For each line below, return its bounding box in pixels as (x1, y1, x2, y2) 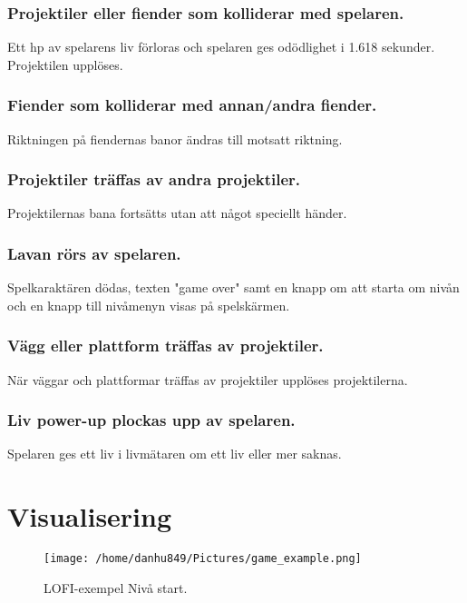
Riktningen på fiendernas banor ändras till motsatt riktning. (7, 129, 343, 148)
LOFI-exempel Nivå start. (44, 578, 188, 597)
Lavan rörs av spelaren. (7, 242, 181, 264)
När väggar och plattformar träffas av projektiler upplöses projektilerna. (7, 370, 408, 389)
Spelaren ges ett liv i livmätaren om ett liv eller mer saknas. (7, 444, 342, 463)
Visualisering (7, 498, 172, 535)
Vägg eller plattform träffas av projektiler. (7, 334, 324, 357)
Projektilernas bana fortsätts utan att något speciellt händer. (7, 203, 347, 222)
